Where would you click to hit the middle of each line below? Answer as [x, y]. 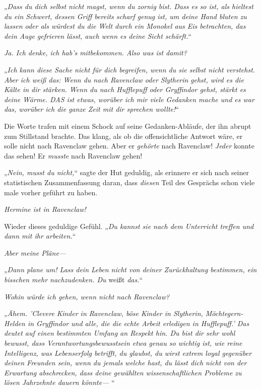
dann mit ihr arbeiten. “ [40, 236]
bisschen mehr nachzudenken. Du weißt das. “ [74, 280]
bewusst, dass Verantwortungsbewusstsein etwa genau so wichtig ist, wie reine [123, 343]
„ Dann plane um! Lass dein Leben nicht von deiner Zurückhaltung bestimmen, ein [130, 269]
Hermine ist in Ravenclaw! [45, 209]
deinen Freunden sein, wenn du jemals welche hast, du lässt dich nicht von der [125, 363]
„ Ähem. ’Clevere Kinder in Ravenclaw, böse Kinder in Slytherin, [104, 313]
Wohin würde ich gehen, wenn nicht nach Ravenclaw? [87, 296]
